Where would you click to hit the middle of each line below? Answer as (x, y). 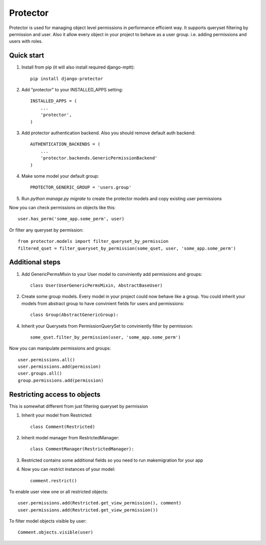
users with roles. (26, 41)
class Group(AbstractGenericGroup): (74, 315)
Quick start (27, 56)
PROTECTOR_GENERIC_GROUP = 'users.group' (81, 187)
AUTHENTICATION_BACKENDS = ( (65, 144)
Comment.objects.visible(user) (56, 532)
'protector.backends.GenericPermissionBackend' (99, 158)
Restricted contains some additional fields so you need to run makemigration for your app (112, 460)
